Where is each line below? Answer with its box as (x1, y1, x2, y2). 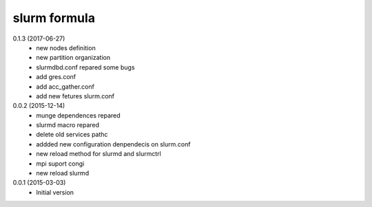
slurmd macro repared (36, 121, 100, 129)
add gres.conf (36, 73, 76, 81)
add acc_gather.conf (36, 83, 94, 91)
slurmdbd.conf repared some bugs (36, 63, 135, 72)
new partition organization (36, 54, 110, 62)
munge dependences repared (36, 111, 121, 120)
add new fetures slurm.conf (36, 91, 115, 100)
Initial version (36, 188, 74, 196)
